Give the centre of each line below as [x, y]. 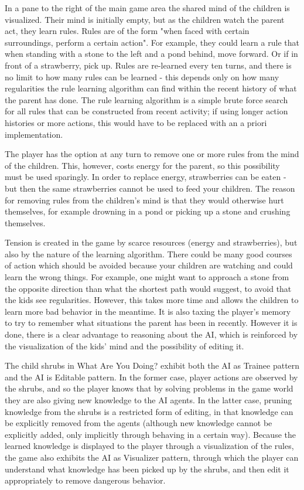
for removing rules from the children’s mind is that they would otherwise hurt [144, 200]
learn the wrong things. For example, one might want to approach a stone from [147, 277]
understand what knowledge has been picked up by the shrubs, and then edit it [147, 469]
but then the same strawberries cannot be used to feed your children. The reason [150, 188]
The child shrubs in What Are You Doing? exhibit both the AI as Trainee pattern [152, 365]
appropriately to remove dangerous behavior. [85, 480]
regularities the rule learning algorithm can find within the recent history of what [151, 88]
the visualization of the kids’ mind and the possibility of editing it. [124, 346]
